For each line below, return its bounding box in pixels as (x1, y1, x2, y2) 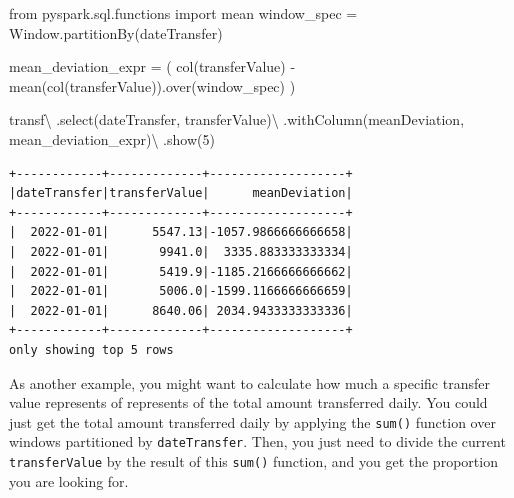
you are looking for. (9, 470, 129, 491)
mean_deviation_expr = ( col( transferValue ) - (9, 56, 296, 77)
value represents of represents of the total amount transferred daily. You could (9, 392, 488, 413)
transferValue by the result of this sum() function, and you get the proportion (9, 451, 498, 471)
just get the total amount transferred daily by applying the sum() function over (9, 411, 496, 432)
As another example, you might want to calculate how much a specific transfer (9, 372, 490, 393)
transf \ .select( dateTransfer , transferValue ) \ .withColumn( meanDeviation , (9, 109, 465, 130)
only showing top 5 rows (9, 342, 174, 357)
